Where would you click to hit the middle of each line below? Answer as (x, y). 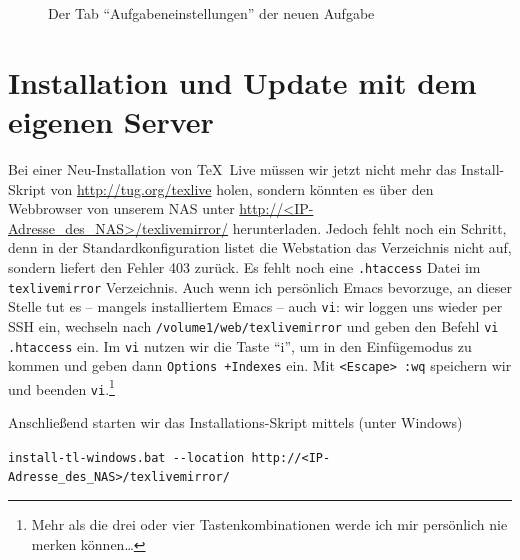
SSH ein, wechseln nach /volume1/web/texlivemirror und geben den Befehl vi (253, 325)
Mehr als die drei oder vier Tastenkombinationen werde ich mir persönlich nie (269, 524)
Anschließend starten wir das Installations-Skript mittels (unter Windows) (235, 422)
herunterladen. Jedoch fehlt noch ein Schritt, (369, 227)
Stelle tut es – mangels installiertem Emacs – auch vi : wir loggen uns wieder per (255, 306)
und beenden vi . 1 (61, 387)
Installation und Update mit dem (242, 81)
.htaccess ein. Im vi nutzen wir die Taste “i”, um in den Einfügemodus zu (240, 345)
